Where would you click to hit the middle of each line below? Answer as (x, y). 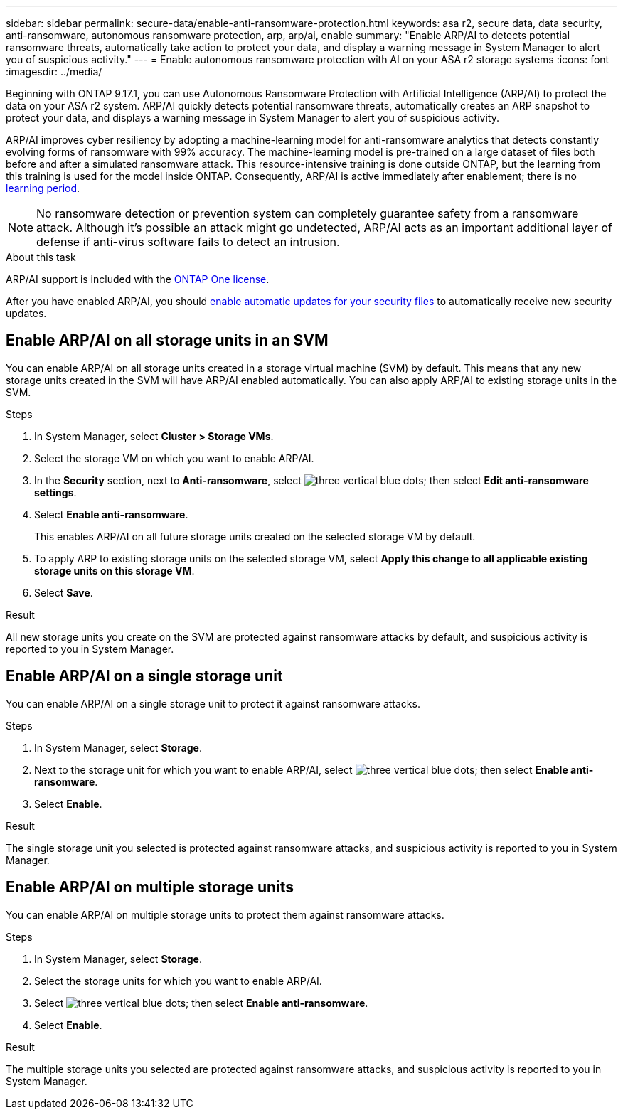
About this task (41, 257)
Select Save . (64, 592)
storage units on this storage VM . (115, 570)
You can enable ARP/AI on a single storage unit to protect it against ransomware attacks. (213, 703)
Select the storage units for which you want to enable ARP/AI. (178, 981)
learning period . (43, 188)
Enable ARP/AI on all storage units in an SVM (167, 341)
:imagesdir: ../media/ (54, 71)
